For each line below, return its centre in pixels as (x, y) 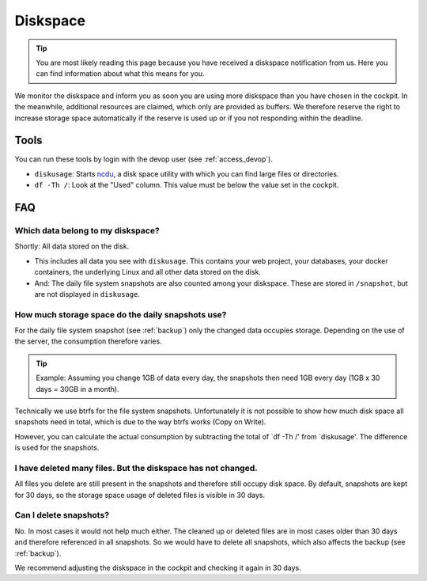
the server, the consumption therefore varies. (88, 341)
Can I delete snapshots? (62, 515)
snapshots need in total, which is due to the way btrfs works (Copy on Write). (140, 422)
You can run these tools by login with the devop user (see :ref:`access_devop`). (144, 159)
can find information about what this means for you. (120, 74)
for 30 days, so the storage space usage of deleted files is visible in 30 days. (140, 495)
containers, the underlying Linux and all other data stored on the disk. (147, 272)
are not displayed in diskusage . (87, 294)
